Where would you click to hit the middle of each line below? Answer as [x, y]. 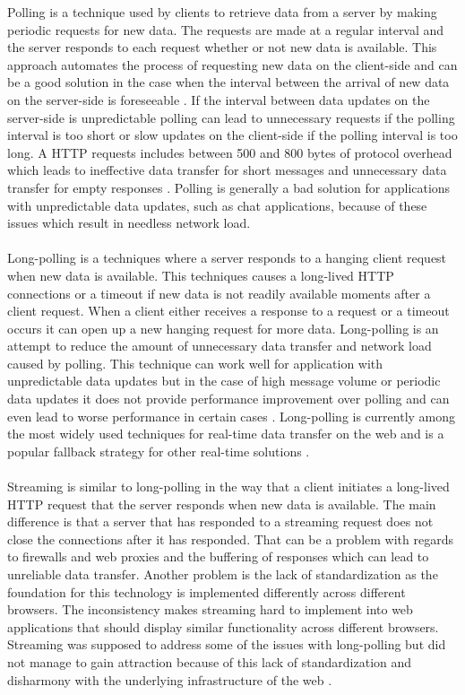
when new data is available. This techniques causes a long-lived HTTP [201, 275]
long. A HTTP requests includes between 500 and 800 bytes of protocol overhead [230, 152]
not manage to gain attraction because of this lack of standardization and [210, 661]
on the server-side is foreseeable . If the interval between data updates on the [219, 99]
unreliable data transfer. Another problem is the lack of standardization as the [223, 574]
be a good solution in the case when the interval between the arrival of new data [228, 82]
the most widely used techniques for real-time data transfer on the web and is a [226, 434]
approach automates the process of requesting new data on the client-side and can [232, 64]
